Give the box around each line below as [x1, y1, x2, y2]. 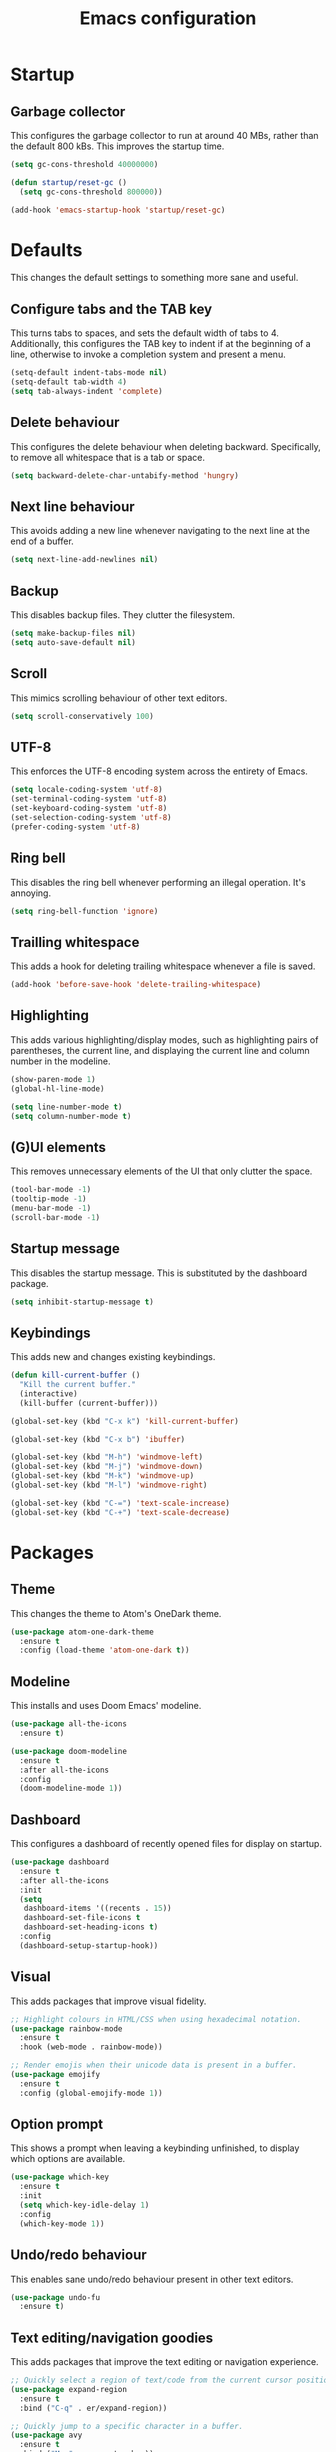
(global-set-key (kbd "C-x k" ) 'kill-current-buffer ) [10, 1416, 240, 1426]
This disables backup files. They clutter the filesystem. [10, 609, 235, 621]
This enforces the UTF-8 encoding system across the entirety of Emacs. [10, 765, 308, 777]
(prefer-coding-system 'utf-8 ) [10, 822, 141, 832]
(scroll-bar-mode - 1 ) [10, 1212, 101, 1222]
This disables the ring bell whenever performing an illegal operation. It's [10, 876, 307, 888]
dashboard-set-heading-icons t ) [23, 1922, 159, 1932]
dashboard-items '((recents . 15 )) [23, 1903, 172, 1914]
